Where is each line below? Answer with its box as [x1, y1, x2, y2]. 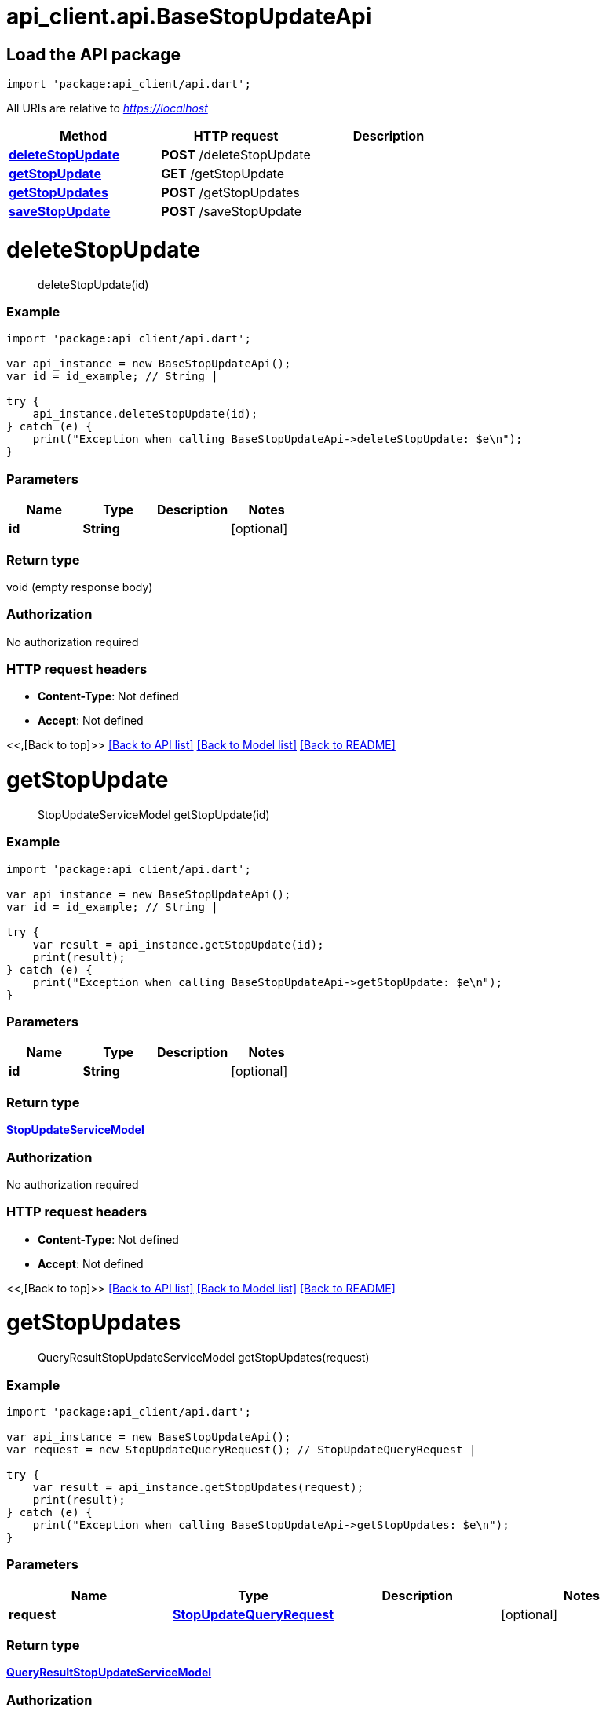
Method [60, 128, 108, 144]
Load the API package [6, 44, 181, 64]
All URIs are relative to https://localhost [6, 101, 208, 115]
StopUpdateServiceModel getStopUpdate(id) [38, 807, 270, 821]
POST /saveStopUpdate [161, 203, 302, 220]
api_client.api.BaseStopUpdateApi [6, 3, 372, 30]
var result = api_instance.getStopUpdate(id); [32, 938, 324, 951]
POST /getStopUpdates [161, 185, 300, 201]
